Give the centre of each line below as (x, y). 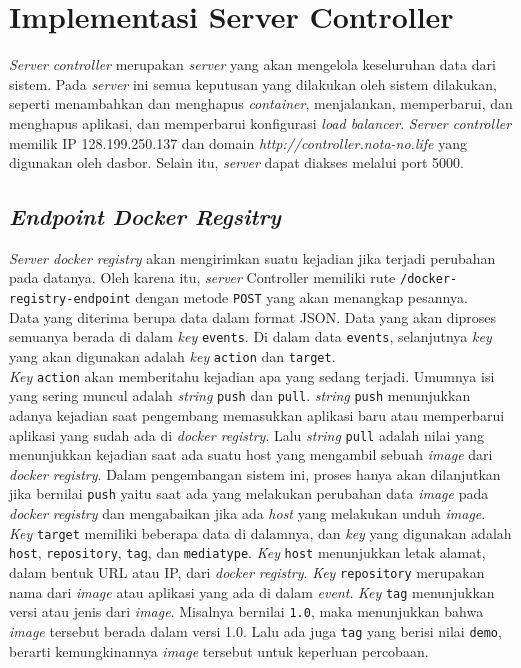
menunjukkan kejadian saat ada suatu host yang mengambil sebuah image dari (251, 454)
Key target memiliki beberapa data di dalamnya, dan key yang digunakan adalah (260, 532)
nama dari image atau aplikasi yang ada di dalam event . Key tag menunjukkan (252, 591)
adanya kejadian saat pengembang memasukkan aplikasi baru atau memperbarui (257, 415)
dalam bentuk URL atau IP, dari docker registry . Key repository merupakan (247, 572)
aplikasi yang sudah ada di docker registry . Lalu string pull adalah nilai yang (246, 434)
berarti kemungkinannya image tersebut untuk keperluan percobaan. (219, 650)
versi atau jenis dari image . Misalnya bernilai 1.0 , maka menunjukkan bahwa (246, 611)
